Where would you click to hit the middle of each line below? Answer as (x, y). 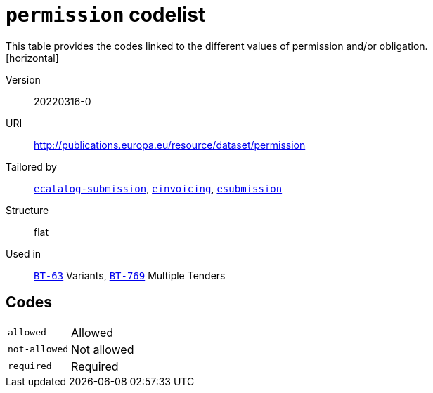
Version (23, 79)
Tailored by (31, 166)
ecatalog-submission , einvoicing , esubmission (158, 188)
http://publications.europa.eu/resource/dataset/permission (170, 145)
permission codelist (106, 15)
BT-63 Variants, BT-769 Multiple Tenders (130, 275)
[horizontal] (32, 58)
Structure (27, 210)
